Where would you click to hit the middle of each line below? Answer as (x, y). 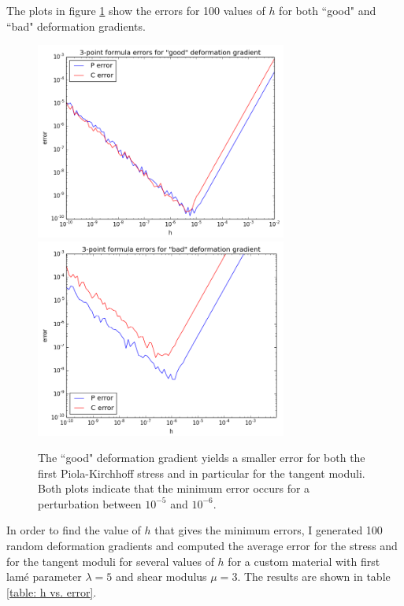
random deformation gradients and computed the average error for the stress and (202, 546)
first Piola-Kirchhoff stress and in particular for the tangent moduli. (202, 473)
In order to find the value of (74, 530)
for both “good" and (328, 10)
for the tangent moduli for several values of (110, 561)
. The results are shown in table (314, 576)
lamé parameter (44, 576)
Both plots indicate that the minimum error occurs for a (174, 488)
